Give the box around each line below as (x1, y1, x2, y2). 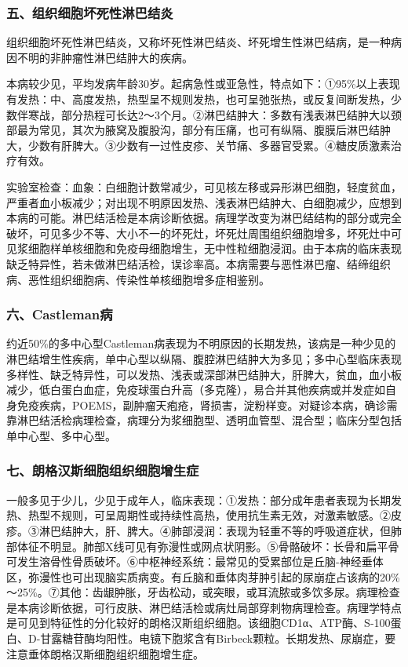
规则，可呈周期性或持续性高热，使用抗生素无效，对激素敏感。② (60, 507, 391, 523)
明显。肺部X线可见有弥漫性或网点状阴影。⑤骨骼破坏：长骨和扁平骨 (49, 538, 399, 554)
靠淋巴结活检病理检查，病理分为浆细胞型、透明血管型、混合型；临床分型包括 (6, 412, 402, 428)
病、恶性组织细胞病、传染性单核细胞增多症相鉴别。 (6, 271, 270, 287)
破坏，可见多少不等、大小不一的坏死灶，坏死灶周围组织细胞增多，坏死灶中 (6, 224, 391, 241)
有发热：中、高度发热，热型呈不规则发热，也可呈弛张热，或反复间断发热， (6, 91, 391, 107)
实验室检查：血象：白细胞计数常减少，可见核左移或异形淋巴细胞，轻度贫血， (6, 178, 402, 195)
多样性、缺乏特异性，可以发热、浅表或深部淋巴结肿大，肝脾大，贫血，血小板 (6, 366, 402, 382)
